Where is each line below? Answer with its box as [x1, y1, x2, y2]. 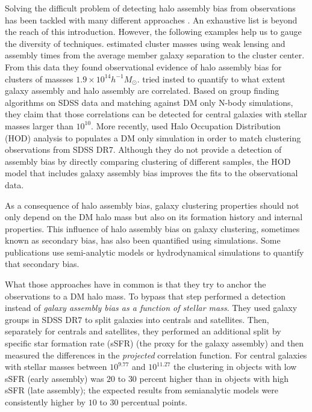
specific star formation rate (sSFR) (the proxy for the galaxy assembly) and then [5, 337, 304, 349]
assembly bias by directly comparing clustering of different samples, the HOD [5, 155, 291, 167]
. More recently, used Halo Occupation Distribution [91, 119, 281, 132]
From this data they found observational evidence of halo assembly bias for [5, 60, 282, 73]
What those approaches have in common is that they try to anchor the [5, 278, 266, 291]
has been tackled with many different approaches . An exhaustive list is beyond [5, 13, 298, 26]
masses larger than [5, 119, 73, 132]
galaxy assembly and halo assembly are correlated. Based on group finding [5, 84, 279, 97]
